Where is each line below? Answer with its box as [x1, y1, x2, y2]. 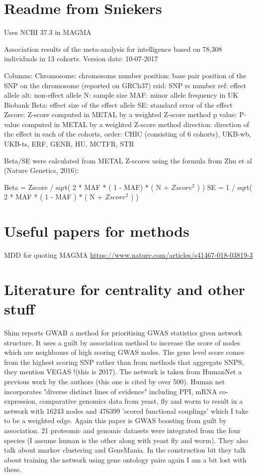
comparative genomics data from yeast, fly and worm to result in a [39, 396, 243, 406]
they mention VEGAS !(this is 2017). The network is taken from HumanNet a [4, 366, 242, 377]
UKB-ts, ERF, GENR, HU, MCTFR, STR [4, 139, 134, 149]
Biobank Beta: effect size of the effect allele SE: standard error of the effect [4, 99, 233, 110]
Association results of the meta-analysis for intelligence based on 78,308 [4, 43, 222, 54]
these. [4, 464, 22, 475]
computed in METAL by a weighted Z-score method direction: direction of [22, 119, 249, 129]
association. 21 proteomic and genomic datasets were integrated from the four [4, 425, 241, 435]
